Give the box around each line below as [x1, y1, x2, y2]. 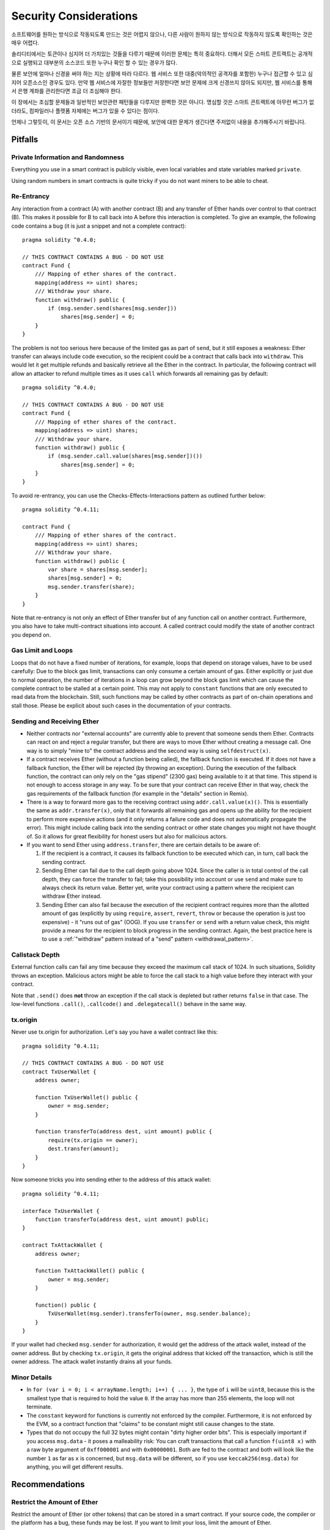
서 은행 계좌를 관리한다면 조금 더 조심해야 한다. [11, 87, 122, 94]
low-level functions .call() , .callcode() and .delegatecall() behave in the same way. [11, 1001, 247, 1008]
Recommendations [11, 1479, 85, 1490]
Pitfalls [11, 134, 38, 144]
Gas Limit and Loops [11, 646, 73, 655]
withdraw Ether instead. [42, 892, 102, 900]
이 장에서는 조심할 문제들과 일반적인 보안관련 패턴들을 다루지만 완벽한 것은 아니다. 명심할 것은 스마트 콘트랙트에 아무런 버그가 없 [11, 99, 315, 106]
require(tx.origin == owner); [48, 1136, 139, 1144]
